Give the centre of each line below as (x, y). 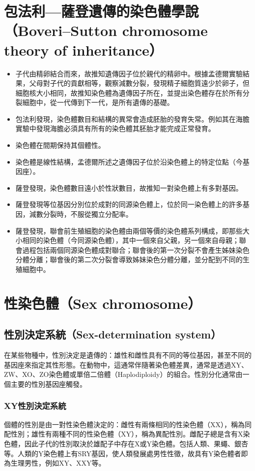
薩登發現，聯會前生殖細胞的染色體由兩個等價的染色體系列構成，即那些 (129, 230)
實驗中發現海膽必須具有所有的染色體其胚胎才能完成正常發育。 (115, 128)
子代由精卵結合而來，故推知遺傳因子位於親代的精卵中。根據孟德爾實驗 (129, 73)
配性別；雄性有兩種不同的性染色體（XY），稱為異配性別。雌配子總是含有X (124, 434)
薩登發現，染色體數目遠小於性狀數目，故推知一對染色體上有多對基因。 (129, 187)
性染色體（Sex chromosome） (103, 303)
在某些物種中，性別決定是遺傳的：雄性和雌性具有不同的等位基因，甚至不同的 (128, 355)
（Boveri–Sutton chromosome (106, 30)
